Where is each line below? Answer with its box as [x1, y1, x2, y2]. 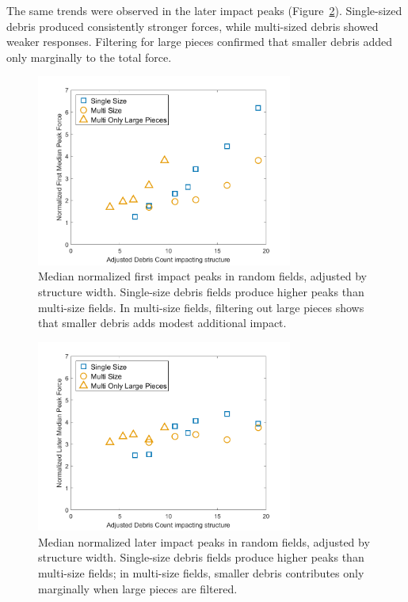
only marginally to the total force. [6, 48, 172, 65]
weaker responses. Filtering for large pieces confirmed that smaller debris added [6, 33, 393, 50]
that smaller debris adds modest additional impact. [38, 314, 287, 331]
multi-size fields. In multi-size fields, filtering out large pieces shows [38, 299, 364, 315]
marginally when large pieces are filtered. [38, 580, 238, 596]
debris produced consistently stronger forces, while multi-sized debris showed [6, 17, 379, 34]
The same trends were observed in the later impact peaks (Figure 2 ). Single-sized [6, 2, 402, 18]
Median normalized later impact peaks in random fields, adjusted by [38, 533, 370, 550]
